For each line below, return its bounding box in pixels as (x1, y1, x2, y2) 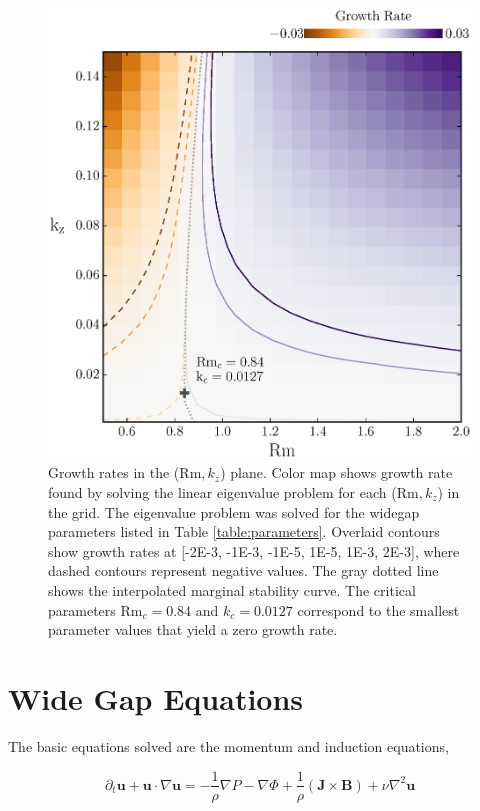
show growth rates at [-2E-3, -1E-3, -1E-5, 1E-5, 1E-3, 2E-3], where (48, 540, 460, 561)
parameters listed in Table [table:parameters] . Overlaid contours (48, 521, 440, 542)
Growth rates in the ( (48, 462, 180, 483)
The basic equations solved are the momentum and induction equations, (8, 735, 449, 756)
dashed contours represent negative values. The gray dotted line (48, 560, 439, 581)
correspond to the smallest (297, 599, 460, 620)
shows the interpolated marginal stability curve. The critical (48, 580, 416, 600)
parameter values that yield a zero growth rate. (48, 619, 338, 640)
